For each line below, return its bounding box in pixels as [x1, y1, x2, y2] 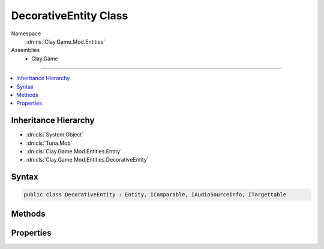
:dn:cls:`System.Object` [26, 131, 84, 138]
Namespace [11, 30, 41, 37]
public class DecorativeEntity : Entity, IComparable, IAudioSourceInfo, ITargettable [23, 192, 287, 198]
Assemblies [11, 47, 40, 54]
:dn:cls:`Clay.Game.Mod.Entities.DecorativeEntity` [26, 156, 149, 163]
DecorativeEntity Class [11, 9, 128, 22]
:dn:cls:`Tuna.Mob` [26, 139, 73, 147]
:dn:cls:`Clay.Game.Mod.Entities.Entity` [26, 147, 122, 155]
